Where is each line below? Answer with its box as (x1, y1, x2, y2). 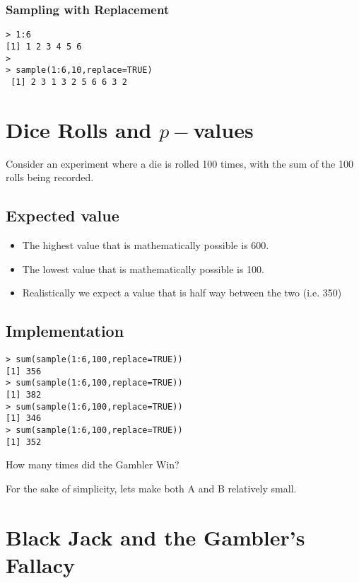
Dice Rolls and (6, 115, 152, 144)
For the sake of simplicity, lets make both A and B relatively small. (6, 480, 297, 495)
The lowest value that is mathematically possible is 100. (22, 261, 264, 276)
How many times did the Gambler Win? (6, 457, 179, 472)
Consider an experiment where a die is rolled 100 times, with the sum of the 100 (6, 156, 353, 171)
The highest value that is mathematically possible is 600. (22, 238, 269, 253)
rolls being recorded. (6, 170, 94, 185)
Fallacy (6, 550, 76, 579)
